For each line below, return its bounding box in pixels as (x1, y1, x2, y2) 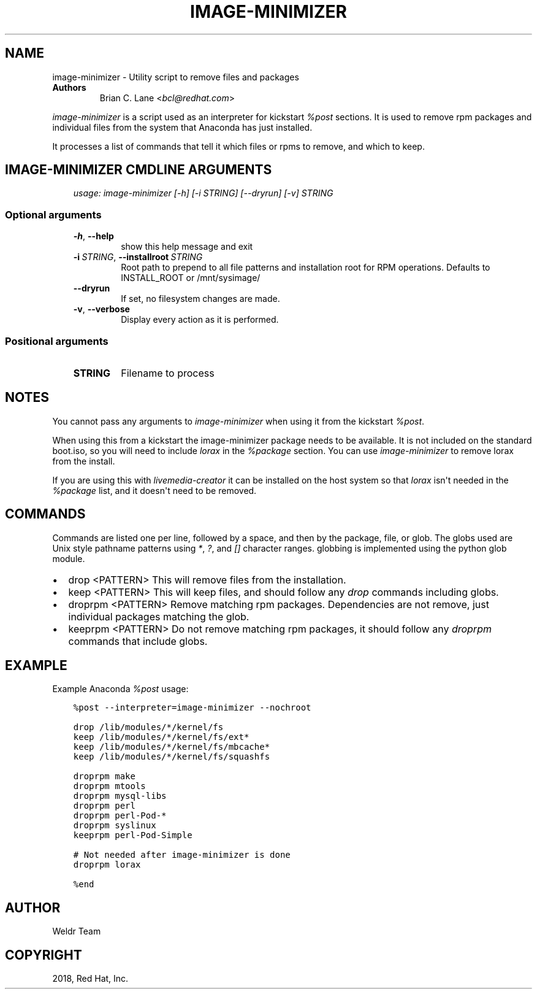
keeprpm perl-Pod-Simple (73, 830, 192, 841)
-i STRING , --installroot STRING (73, 252, 203, 263)
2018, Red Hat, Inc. (52, 973, 129, 984)
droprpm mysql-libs (73, 791, 167, 801)
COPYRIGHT (5, 947, 82, 963)
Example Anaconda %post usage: (52, 684, 189, 695)
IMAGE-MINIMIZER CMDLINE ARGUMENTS (5, 162, 272, 178)
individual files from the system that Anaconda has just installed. (52, 121, 313, 133)
